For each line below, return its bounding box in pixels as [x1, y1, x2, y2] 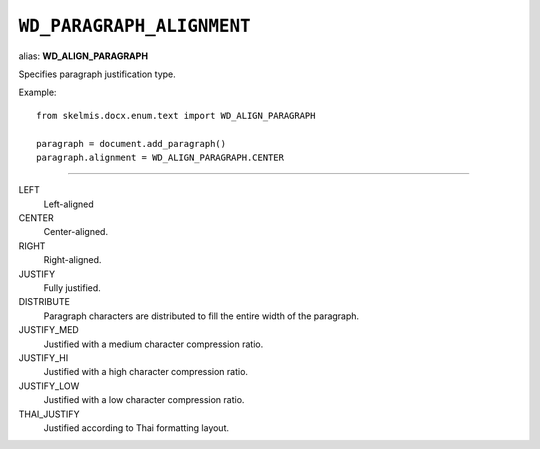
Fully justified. [43, 282, 102, 294]
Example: [18, 86, 57, 99]
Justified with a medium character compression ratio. [43, 338, 264, 350]
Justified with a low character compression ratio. [43, 394, 245, 406]
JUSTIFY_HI [18, 351, 69, 364]
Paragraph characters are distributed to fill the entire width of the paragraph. [43, 310, 360, 322]
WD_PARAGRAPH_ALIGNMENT [18, 15, 251, 37]
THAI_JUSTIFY [18, 408, 80, 420]
